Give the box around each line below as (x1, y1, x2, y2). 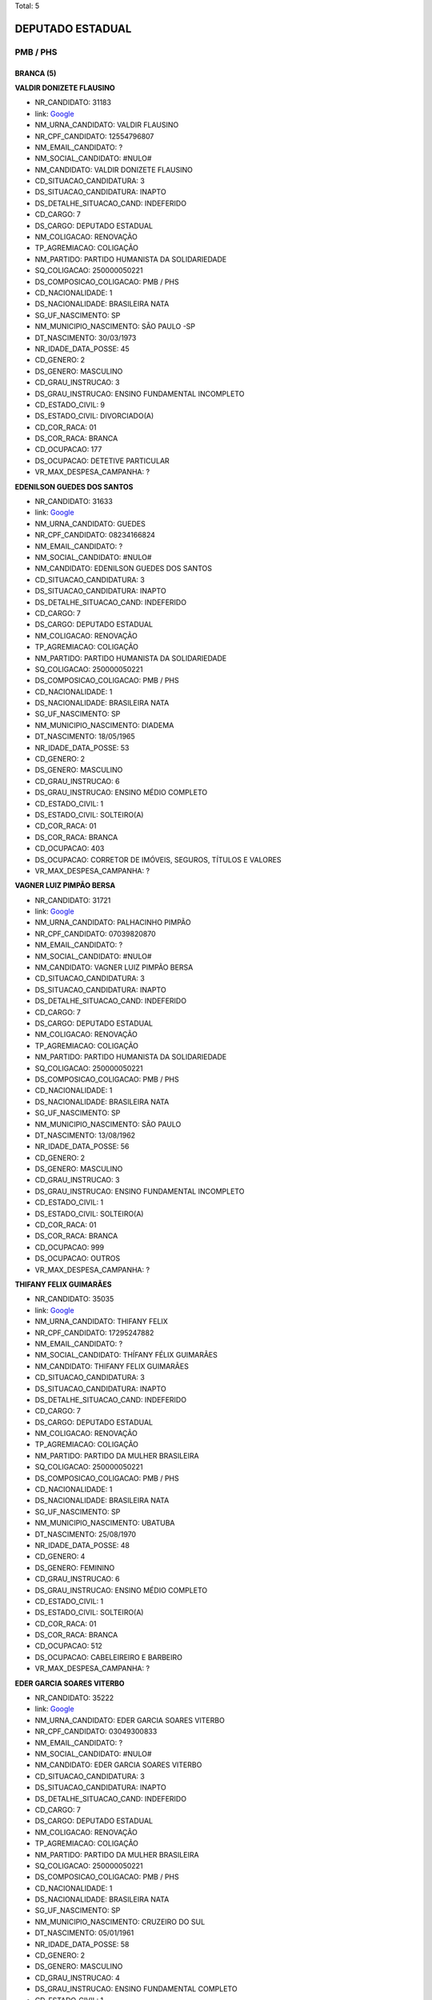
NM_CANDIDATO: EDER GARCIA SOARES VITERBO (34, 1760, 202, 1770)
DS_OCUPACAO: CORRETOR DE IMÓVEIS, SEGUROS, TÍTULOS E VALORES (34, 854, 282, 864)
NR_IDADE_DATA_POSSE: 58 (34, 1939, 130, 1949)
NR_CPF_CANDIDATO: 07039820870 (34, 929, 156, 938)
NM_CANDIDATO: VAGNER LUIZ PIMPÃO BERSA (34, 962, 194, 972)
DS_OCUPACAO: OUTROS (34, 1254, 121, 1263)
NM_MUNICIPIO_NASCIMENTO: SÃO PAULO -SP (34, 322, 196, 331)
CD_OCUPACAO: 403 (34, 844, 105, 854)
